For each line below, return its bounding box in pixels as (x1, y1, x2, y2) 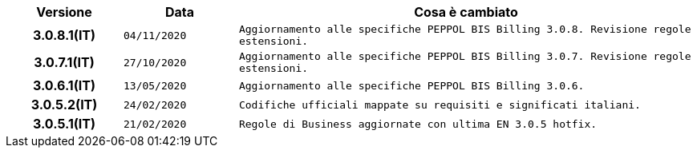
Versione (36, 4, 92, 20)
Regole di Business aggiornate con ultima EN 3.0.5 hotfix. (238, 117, 598, 130)
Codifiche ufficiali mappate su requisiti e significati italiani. (238, 98, 641, 111)
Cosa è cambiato (414, 4, 518, 20)
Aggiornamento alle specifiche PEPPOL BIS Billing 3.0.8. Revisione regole (238, 23, 691, 35)
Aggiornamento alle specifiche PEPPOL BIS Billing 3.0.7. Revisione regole (238, 50, 691, 62)
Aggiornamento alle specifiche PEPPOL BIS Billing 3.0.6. (238, 79, 585, 92)
